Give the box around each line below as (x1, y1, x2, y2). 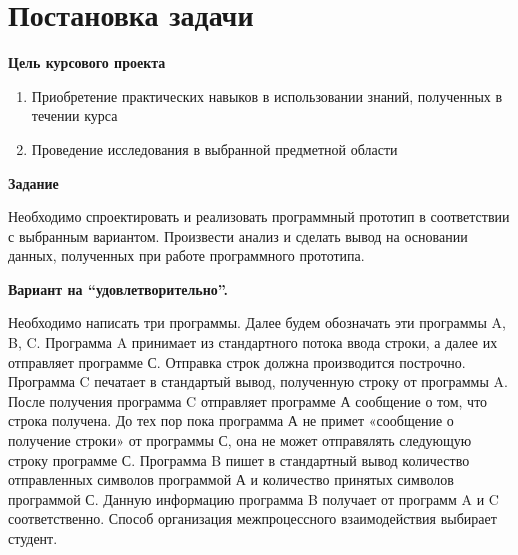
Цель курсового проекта (8, 52, 166, 73)
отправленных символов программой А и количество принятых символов (8, 469, 454, 490)
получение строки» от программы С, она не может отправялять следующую (8, 430, 472, 451)
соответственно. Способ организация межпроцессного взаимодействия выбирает (8, 508, 497, 529)
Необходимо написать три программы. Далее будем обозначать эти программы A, (8, 312, 506, 333)
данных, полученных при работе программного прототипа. (8, 245, 365, 266)
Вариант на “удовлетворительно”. (8, 278, 229, 299)
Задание (8, 172, 59, 193)
